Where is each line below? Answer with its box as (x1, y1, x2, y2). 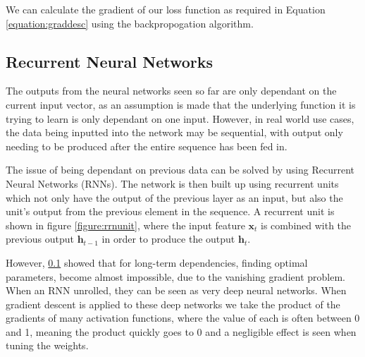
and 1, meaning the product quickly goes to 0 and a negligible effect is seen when (6, 324, 357, 339)
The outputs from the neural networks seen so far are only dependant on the (6, 83, 337, 98)
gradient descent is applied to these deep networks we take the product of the (6, 296, 340, 311)
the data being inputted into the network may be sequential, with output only (6, 125, 343, 140)
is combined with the (261, 217, 352, 232)
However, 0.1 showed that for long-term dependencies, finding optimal (6, 255, 308, 270)
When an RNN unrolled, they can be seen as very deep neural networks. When (6, 283, 347, 298)
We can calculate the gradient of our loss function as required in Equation (6, 2, 326, 16)
